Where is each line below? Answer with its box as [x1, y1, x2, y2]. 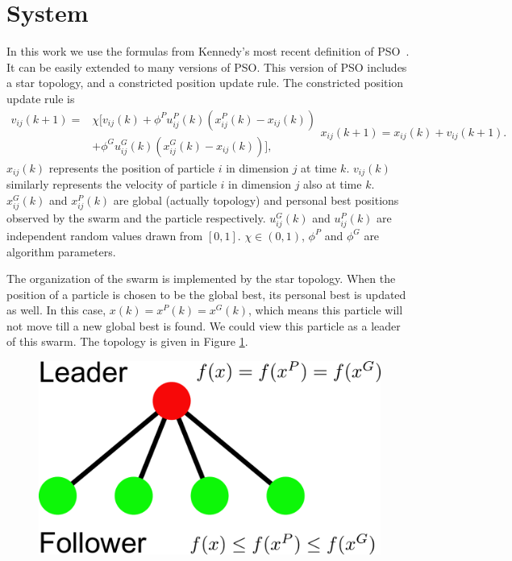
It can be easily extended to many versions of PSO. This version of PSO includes [6, 58, 407, 75]
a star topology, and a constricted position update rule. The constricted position [6, 74, 404, 91]
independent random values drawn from [6, 226, 203, 243]
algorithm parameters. [6, 243, 116, 260]
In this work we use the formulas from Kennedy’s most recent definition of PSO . [6, 43, 410, 60]
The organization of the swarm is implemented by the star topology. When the [6, 270, 396, 287]
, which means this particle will [248, 301, 403, 318]
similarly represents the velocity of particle [6, 176, 217, 193]
